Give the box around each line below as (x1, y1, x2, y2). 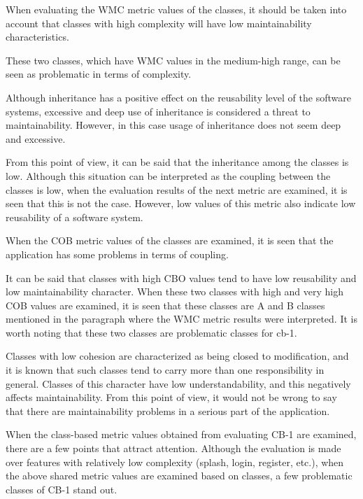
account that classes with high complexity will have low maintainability (6, 15, 312, 30)
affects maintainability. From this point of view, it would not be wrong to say (6, 390, 337, 405)
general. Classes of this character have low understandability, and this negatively (6, 376, 351, 391)
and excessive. (6, 131, 66, 146)
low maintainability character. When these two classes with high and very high (6, 284, 344, 299)
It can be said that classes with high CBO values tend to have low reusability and (6, 270, 357, 285)
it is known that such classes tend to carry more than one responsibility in (6, 363, 325, 377)
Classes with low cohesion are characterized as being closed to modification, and (6, 349, 349, 363)
